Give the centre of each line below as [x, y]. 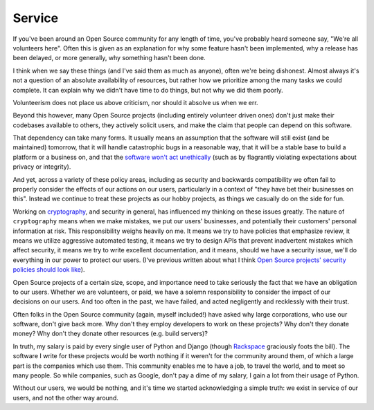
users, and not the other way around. [66, 398]
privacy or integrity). [42, 167]
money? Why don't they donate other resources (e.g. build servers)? [110, 334]
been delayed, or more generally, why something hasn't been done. [109, 58]
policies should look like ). [49, 270]
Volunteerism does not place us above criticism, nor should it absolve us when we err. [136, 102]
